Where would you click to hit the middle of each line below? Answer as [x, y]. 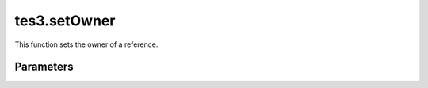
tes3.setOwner [65, 21]
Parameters [44, 67]
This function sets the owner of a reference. [86, 44]
